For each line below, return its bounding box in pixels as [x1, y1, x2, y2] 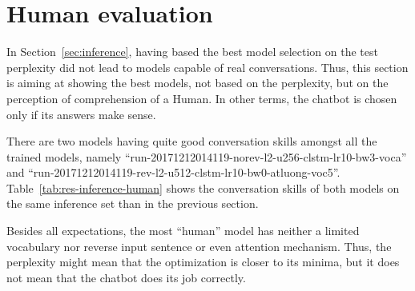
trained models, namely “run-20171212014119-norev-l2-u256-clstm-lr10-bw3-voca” [6, 148, 407, 165]
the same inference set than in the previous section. [6, 195, 259, 212]
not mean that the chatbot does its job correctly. [6, 269, 246, 285]
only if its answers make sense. [6, 106, 156, 122]
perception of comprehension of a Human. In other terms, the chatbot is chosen [6, 90, 397, 106]
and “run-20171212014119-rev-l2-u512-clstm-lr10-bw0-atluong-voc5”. [6, 164, 340, 181]
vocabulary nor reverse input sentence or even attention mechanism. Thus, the [6, 237, 392, 254]
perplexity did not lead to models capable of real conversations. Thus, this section [6, 58, 409, 75]
